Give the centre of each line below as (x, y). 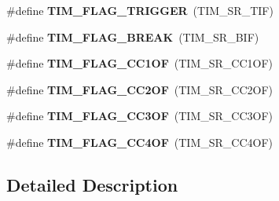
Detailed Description (92, 184)
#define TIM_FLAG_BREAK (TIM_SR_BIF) (133, 37)
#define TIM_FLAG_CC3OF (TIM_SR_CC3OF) (140, 116)
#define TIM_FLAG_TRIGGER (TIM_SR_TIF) (140, 10)
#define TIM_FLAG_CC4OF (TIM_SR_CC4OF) (140, 142)
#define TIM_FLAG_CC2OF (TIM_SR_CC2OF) (140, 89)
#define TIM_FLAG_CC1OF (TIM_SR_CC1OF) (140, 63)
